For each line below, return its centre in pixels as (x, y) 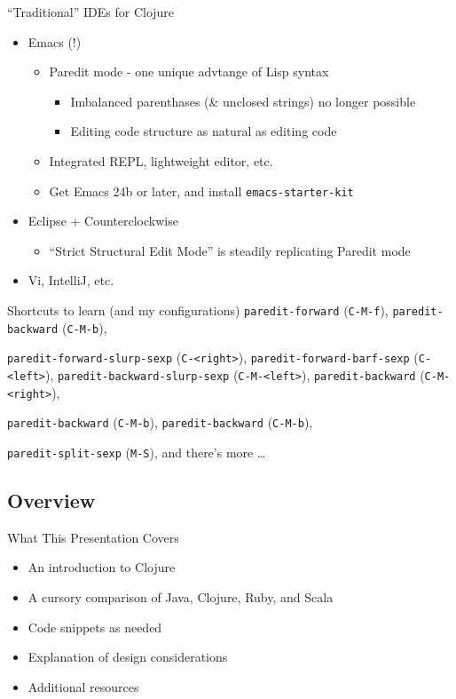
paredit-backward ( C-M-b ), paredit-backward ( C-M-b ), (160, 422)
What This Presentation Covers (93, 537)
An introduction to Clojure (102, 567)
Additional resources (83, 686)
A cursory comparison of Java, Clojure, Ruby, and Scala (181, 596)
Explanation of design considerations (128, 657)
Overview (51, 500)
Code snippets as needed (95, 627)
